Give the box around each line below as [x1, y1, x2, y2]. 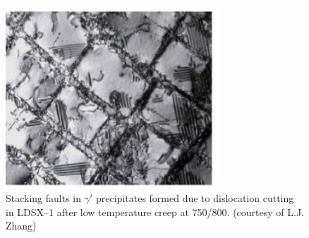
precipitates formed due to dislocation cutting [96, 191, 294, 206]
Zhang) [6, 218, 37, 233]
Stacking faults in [6, 191, 82, 206]
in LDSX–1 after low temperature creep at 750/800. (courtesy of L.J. [6, 204, 304, 219]
